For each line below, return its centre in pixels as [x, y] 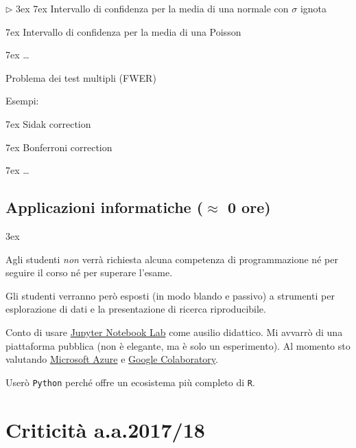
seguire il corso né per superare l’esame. [89, 272]
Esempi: [22, 101]
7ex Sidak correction [48, 123]
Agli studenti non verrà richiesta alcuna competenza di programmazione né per [172, 259]
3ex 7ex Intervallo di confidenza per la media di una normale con [152, 8]
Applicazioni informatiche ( [105, 207]
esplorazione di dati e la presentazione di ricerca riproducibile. [136, 309]
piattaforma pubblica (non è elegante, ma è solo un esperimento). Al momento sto [178, 345]
